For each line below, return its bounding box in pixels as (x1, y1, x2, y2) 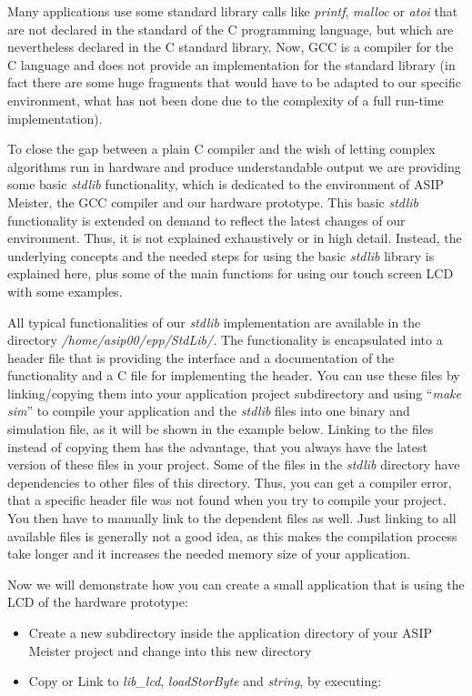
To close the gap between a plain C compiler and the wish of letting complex (7, 139, 436, 158)
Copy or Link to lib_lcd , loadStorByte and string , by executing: (28, 671, 382, 691)
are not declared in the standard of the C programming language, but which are (7, 19, 454, 38)
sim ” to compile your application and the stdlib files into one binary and (7, 401, 410, 420)
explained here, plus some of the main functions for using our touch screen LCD (7, 264, 454, 283)
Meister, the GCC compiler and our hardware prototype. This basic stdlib (7, 192, 418, 211)
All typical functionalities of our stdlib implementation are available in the (7, 312, 421, 331)
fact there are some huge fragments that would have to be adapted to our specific (7, 73, 461, 92)
